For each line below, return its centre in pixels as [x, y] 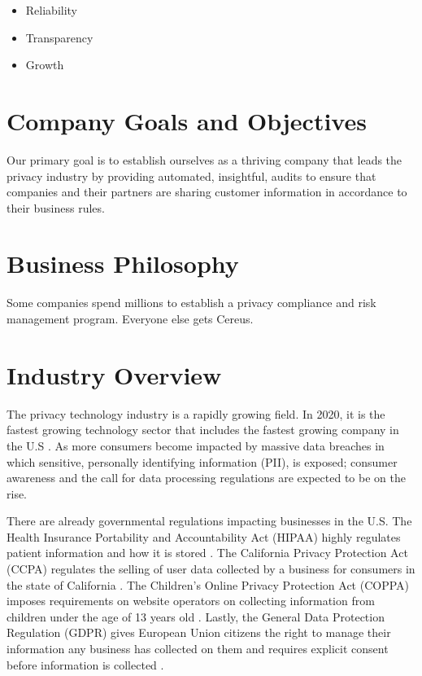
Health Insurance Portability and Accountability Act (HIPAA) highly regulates [204, 536]
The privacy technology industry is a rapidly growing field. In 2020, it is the [196, 413]
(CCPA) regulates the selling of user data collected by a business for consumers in [211, 569]
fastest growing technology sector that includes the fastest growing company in [203, 430]
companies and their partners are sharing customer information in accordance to [207, 192]
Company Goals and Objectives [187, 120]
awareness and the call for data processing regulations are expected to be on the [206, 478]
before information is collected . [85, 664]
